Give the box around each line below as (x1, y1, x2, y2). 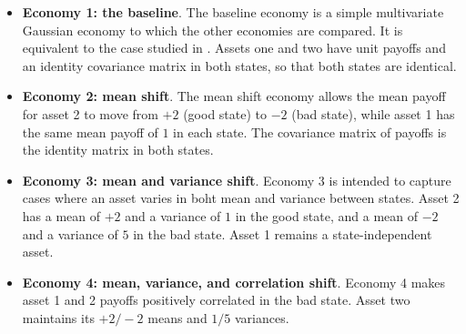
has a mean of (22, 206, 101, 225)
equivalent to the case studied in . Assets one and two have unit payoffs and (22, 38, 446, 57)
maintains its (22, 308, 95, 327)
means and (147, 308, 208, 327)
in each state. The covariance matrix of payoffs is (173, 122, 447, 141)
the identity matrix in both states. (22, 140, 214, 159)
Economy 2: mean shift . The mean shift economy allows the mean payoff (22, 86, 446, 106)
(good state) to (183, 104, 268, 123)
